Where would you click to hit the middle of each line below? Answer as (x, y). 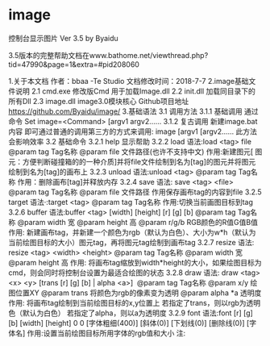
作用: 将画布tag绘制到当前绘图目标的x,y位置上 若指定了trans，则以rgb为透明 (135, 302)
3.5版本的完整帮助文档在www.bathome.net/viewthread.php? (108, 55)
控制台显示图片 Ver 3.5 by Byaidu (63, 38)
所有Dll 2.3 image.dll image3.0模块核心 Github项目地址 (99, 101)
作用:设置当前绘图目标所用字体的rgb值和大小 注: (106, 333)
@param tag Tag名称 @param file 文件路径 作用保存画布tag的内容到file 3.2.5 (135, 192)
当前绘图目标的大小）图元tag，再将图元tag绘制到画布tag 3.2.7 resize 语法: (131, 242)
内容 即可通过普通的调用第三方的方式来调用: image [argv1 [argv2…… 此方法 (133, 131)
